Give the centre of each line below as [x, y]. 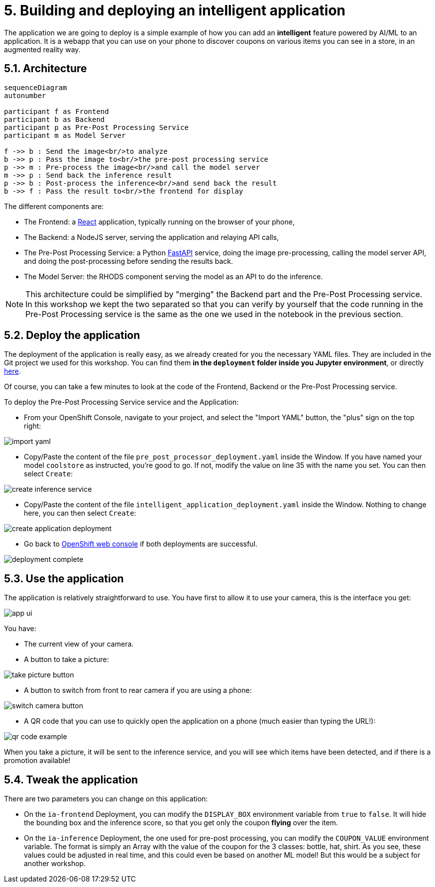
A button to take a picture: [66, 660]
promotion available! [37, 761]
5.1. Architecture [46, 69]
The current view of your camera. [79, 644]
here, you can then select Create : [80, 513]
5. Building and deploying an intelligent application [175, 10]
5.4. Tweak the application [71, 779]
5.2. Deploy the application [72, 335]
